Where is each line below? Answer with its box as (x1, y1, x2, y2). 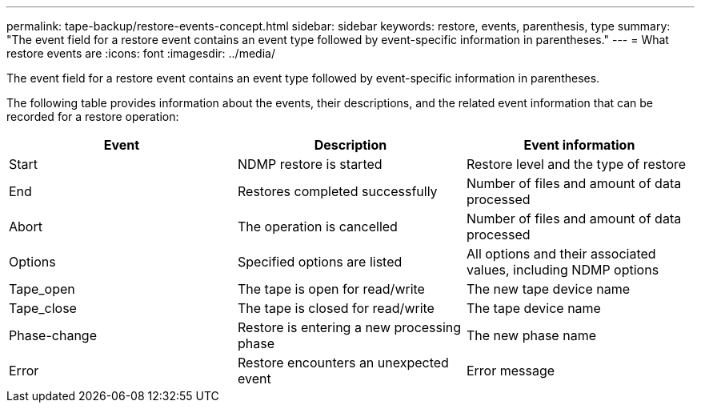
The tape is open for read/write (237, 281, 425, 297)
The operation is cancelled (237, 219, 398, 235)
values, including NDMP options (466, 262, 659, 278)
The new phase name (466, 327, 596, 343)
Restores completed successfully (237, 183, 438, 199)
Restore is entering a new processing (237, 319, 462, 335)
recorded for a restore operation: (6, 110, 179, 123)
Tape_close (9, 300, 77, 316)
